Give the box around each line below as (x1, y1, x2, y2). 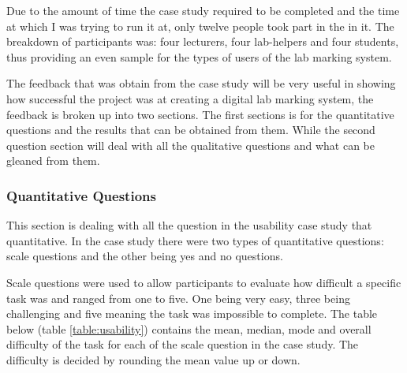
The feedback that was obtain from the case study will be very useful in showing (6, 75, 396, 91)
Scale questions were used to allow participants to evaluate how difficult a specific (6, 274, 401, 290)
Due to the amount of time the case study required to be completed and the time (6, 2, 400, 18)
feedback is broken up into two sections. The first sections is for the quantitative (6, 106, 394, 122)
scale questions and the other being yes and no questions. (6, 248, 283, 264)
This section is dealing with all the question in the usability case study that (6, 217, 372, 233)
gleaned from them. (6, 152, 100, 169)
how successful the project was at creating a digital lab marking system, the (6, 90, 374, 106)
